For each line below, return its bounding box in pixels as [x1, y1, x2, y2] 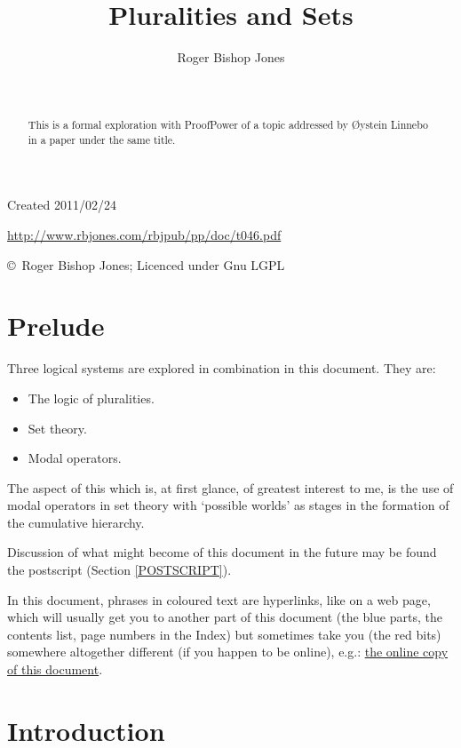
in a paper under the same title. [28, 131, 176, 147]
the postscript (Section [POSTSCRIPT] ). [7, 561, 232, 579]
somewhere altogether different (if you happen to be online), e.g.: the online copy [7, 642, 449, 661]
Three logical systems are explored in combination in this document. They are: [7, 359, 436, 378]
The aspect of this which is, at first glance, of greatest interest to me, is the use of [7, 478, 454, 497]
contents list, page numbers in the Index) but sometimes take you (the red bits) [7, 625, 441, 643]
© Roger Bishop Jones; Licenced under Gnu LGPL [7, 255, 285, 274]
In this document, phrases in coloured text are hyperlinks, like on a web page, [7, 590, 431, 609]
